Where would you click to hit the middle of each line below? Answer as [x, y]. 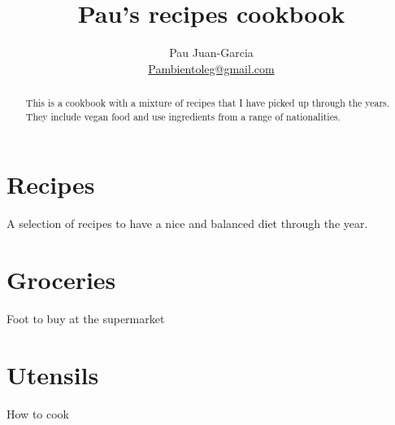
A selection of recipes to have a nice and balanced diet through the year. [187, 223]
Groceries [61, 280]
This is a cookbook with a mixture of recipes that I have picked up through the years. [208, 103]
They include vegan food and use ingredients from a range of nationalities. [183, 116]
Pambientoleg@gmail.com [211, 68]
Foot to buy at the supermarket [86, 319]
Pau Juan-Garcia [211, 53]
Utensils [53, 374]
